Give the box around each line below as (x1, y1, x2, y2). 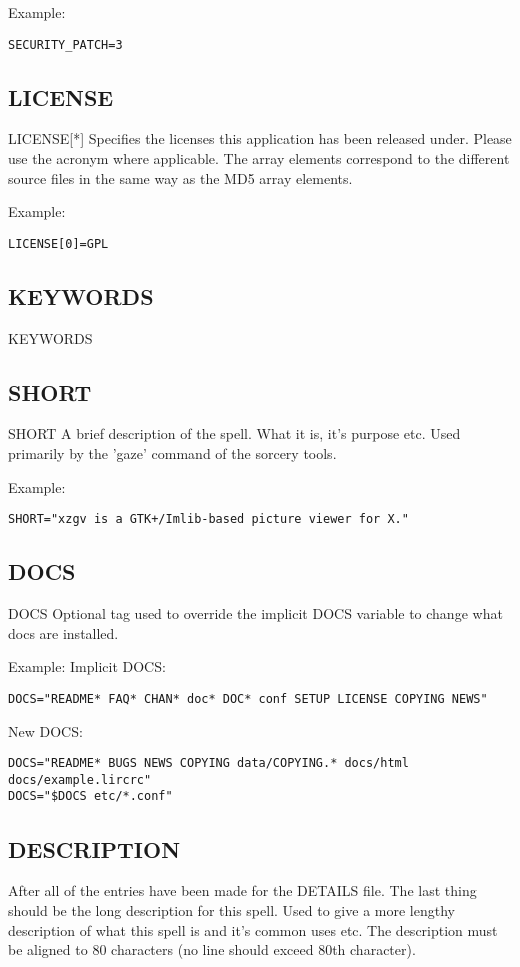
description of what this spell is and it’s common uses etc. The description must (8, 919, 498, 940)
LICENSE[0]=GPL (8, 236, 109, 251)
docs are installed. (8, 622, 119, 643)
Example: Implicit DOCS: (8, 656, 166, 677)
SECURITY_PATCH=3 (8, 37, 123, 52)
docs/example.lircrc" (8, 772, 152, 787)
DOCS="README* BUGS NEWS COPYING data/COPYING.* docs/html (8, 756, 409, 771)
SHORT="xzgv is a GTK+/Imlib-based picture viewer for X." (8, 512, 409, 527)
